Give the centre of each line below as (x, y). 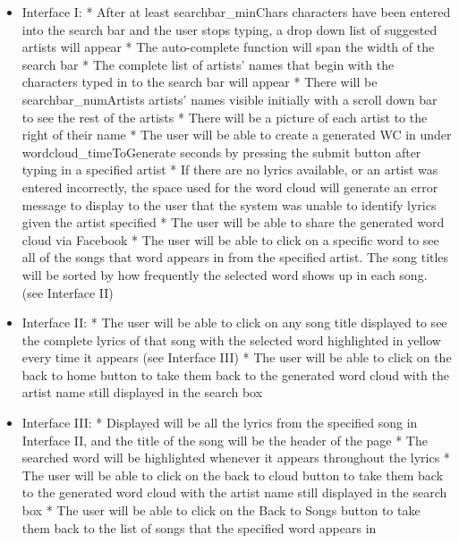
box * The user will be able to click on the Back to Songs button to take (221, 510)
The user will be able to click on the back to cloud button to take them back (233, 475)
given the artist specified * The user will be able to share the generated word (233, 222)
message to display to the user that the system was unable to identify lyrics (229, 204)
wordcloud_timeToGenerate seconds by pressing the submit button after (221, 152)
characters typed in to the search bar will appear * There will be (200, 82)
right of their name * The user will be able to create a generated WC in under (237, 135)
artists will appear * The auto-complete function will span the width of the (228, 47)
